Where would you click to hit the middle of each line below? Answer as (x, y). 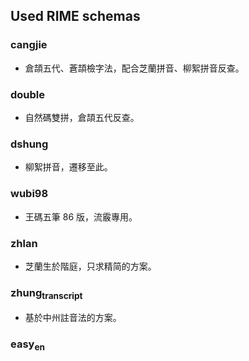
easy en (28, 345)
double (28, 94)
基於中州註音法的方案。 (73, 318)
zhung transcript (46, 293)
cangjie (29, 45)
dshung (29, 144)
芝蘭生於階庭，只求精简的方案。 (90, 266)
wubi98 (29, 194)
